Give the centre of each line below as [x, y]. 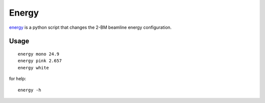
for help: [18, 79]
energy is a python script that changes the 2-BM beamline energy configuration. [90, 27]
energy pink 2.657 [40, 61]
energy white [33, 68]
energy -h [29, 90]
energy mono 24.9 [39, 54]
